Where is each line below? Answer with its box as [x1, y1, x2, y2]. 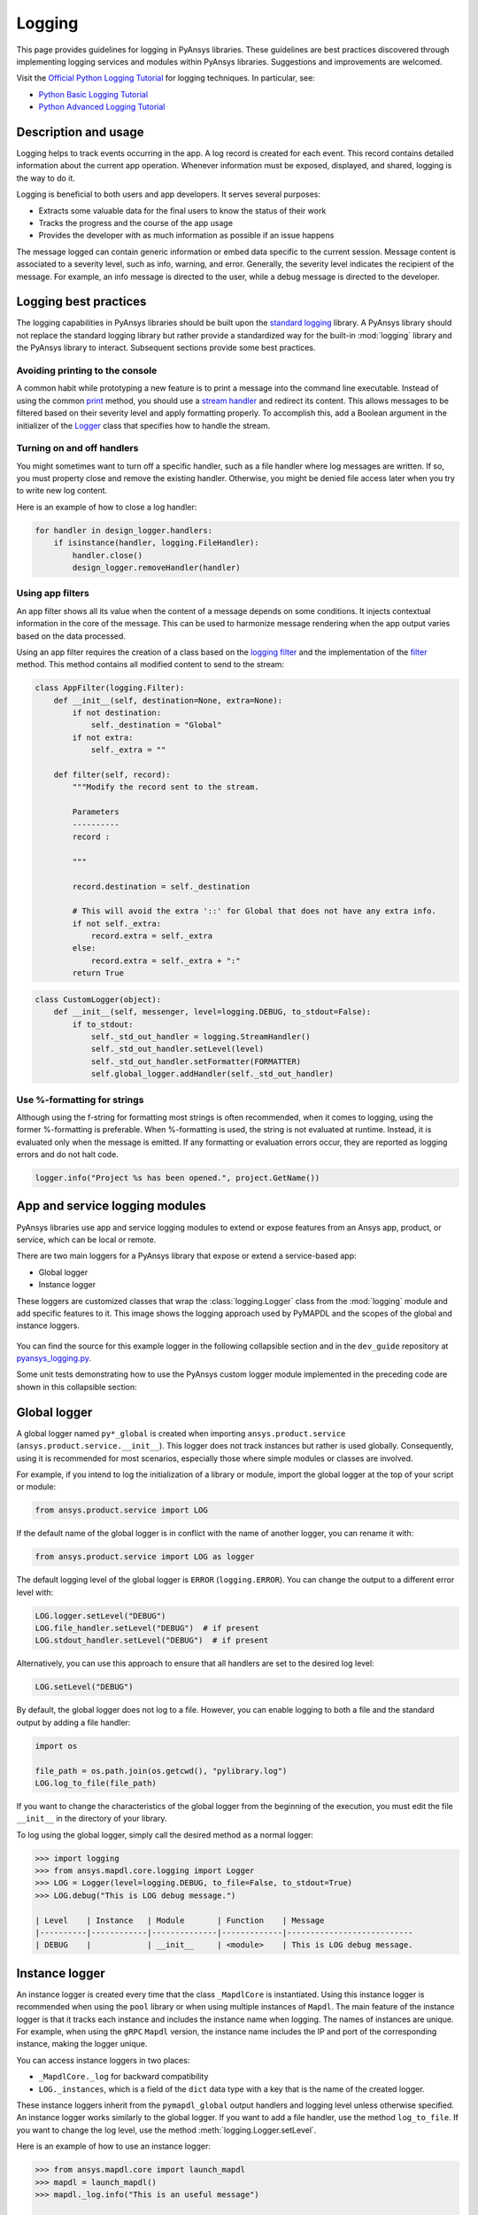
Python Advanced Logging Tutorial [38, 102, 166, 113]
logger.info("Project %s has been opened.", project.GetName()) [35, 1173, 320, 1183]
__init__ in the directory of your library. [16, 1813, 167, 1824]
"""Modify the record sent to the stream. [72, 782, 260, 792]
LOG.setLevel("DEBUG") [35, 1682, 134, 1692]
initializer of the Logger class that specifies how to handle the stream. [16, 420, 271, 431]
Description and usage [16, 124, 144, 139]
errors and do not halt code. [16, 1149, 119, 1160]
